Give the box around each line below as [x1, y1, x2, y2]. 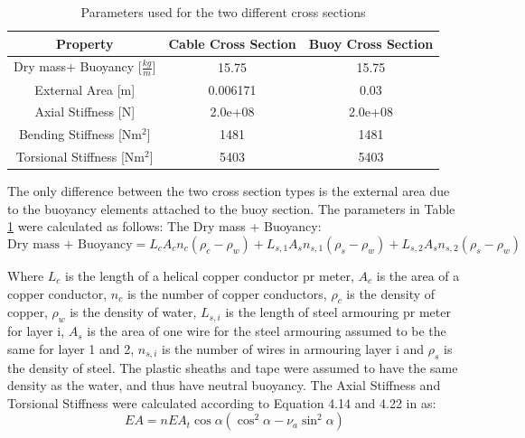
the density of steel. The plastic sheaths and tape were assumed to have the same [7, 358, 458, 377]
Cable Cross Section [168, 33, 296, 52]
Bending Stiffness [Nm [18, 125, 142, 144]
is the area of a [376, 266, 460, 284]
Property [56, 33, 114, 52]
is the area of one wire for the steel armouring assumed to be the [87, 322, 446, 340]
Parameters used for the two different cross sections [80, 3, 366, 21]
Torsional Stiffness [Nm [15, 147, 145, 166]
